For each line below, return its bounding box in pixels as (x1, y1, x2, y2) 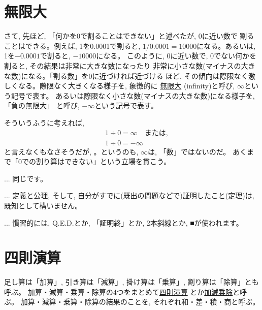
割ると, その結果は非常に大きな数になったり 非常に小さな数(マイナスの (4, 60, 241, 71)
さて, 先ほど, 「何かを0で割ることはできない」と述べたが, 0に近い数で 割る (4, 30, 254, 41)
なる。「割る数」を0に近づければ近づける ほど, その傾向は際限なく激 (28, 70, 255, 81)
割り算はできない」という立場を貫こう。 (36, 156, 171, 167)
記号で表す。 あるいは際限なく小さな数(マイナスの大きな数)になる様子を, (11, 90, 255, 101)
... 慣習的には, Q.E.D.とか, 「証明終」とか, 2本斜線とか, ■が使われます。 (4, 217, 243, 228)
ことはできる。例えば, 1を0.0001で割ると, (4, 40, 141, 51)
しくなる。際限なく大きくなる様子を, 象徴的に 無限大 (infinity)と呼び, (4, 80, 235, 91)
